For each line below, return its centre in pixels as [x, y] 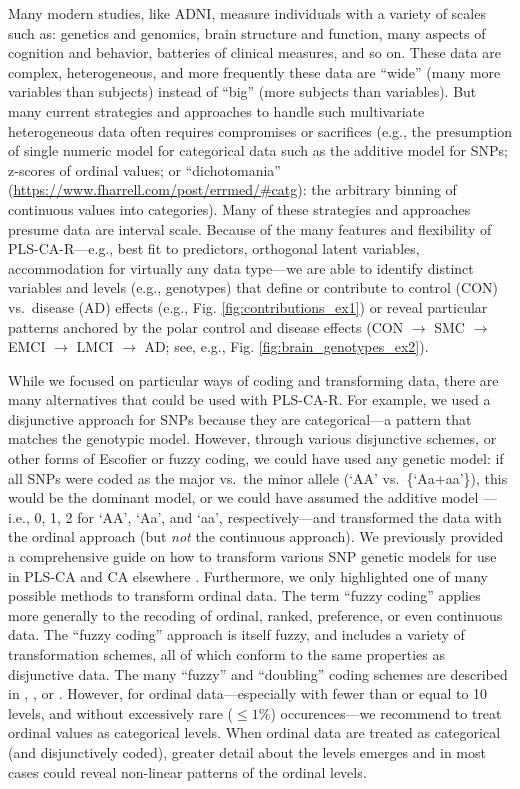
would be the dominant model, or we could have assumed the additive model [243, 497]
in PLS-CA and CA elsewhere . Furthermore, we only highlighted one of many [248, 575]
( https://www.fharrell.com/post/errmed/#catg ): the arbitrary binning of [232, 189]
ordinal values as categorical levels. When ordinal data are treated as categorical [254, 732]
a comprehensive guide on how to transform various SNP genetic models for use [252, 556]
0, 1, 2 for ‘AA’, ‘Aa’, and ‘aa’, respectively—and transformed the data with [268, 516]
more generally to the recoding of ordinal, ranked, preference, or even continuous [255, 614]
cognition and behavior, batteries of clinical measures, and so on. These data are [254, 52]
